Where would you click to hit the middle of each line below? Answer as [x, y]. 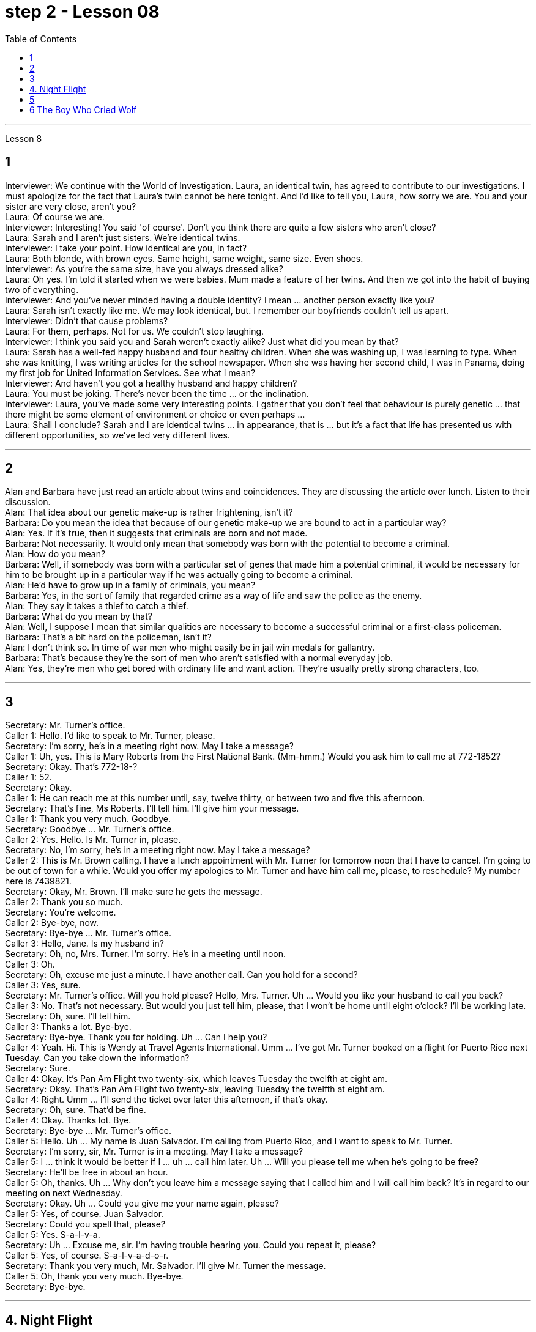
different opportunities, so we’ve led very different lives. [117, 435]
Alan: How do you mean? [55, 554]
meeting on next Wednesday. [64, 1193]
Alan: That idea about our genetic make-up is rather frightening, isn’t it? [149, 512]
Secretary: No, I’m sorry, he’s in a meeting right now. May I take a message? [158, 850]
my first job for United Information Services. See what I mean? [130, 372]
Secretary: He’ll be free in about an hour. [87, 1172]
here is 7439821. [38, 881]
